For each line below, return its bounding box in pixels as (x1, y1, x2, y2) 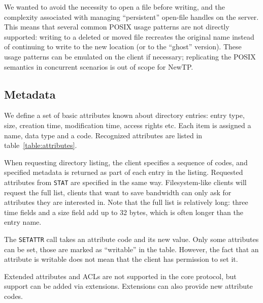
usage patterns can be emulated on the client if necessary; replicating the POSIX (4, 51, 256, 62)
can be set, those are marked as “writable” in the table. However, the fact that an (4, 244, 259, 254)
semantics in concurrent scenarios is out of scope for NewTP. (4, 61, 193, 72)
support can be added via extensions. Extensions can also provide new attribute (4, 281, 253, 291)
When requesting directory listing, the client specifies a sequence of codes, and (4, 157, 248, 167)
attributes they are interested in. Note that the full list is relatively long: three (4, 197, 248, 207)
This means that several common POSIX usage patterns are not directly (4, 21, 229, 32)
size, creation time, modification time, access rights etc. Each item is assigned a (4, 119, 251, 130)
